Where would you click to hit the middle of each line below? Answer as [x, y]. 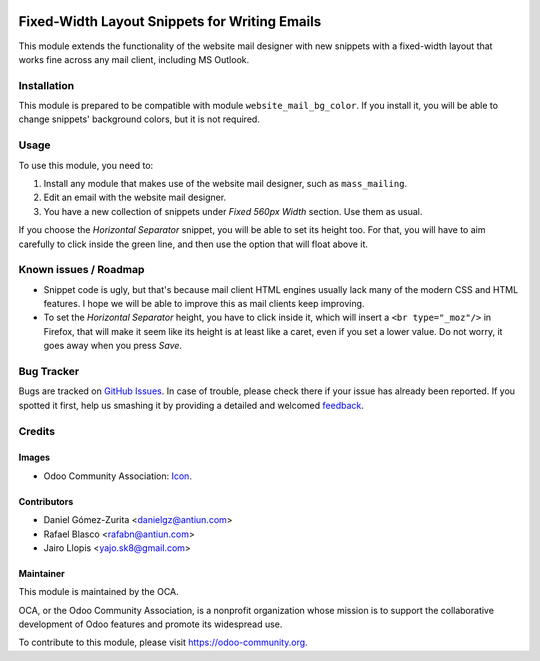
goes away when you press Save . [113, 346]
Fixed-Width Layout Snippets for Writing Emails [170, 21]
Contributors [46, 501]
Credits [36, 431]
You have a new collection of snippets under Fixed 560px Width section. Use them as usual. [233, 211]
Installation [46, 85]
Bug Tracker [49, 371]
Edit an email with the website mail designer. [135, 197]
